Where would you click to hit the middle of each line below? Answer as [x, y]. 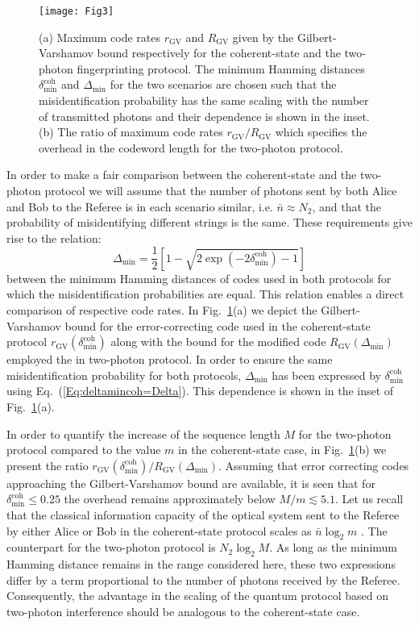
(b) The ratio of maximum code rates [131, 132]
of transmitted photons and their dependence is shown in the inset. [204, 116]
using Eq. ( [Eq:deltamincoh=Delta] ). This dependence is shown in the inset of [200, 391]
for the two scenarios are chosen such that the [223, 84]
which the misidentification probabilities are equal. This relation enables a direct [205, 294]
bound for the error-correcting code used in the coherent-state [218, 325]
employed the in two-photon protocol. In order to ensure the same [170, 359]
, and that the [347, 206]
